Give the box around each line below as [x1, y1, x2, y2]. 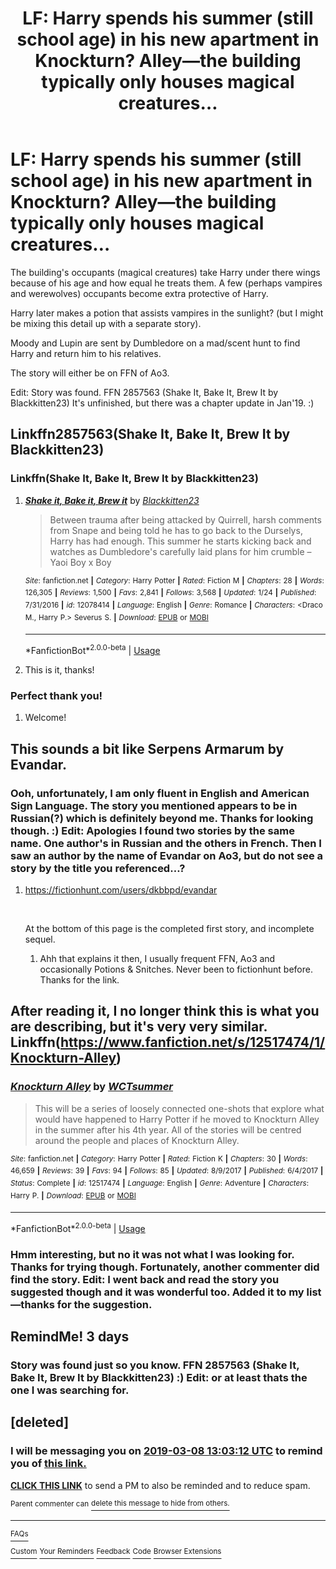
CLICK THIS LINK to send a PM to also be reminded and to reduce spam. [10, 1479, 311, 1491]
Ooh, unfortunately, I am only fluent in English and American [10, 786, 310, 800]
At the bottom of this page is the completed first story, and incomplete [24, 922, 315, 934]
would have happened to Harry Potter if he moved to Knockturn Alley [34, 1113, 320, 1125]
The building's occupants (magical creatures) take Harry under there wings [10, 266, 321, 278]
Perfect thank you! [10, 688, 103, 702]
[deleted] [10, 1414, 70, 1431]
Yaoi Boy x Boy [49, 556, 112, 568]
